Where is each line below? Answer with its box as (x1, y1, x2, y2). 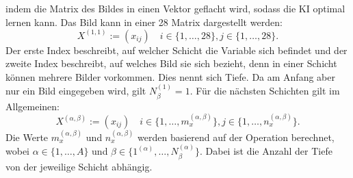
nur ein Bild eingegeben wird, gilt (5, 84, 146, 98)
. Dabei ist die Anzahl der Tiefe (199, 144, 332, 158)
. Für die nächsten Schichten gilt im (189, 84, 340, 98)
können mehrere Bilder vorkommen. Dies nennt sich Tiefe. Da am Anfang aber (5, 69, 335, 84)
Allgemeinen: (5, 99, 60, 113)
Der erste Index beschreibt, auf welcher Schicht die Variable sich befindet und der (5, 42, 348, 57)
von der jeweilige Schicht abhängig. (5, 159, 153, 173)
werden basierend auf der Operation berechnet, (138, 129, 335, 144)
